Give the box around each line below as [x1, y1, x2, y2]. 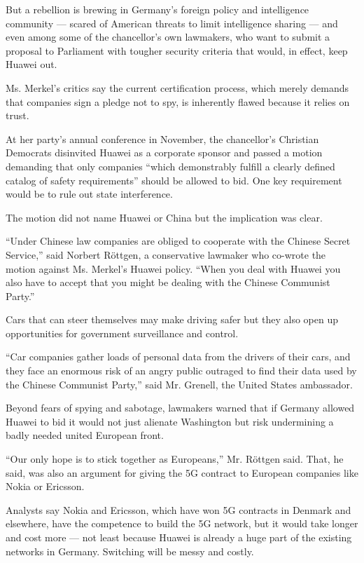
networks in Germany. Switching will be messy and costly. [6, 543, 254, 558]
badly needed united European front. [6, 428, 164, 442]
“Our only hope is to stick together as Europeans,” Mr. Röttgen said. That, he [6, 452, 344, 466]
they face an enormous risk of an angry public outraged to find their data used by [6, 363, 357, 378]
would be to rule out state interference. [6, 186, 173, 201]
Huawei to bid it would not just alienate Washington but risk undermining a [6, 414, 334, 428]
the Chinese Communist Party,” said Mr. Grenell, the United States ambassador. [6, 377, 353, 391]
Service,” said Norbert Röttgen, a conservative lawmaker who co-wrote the [6, 247, 326, 262]
